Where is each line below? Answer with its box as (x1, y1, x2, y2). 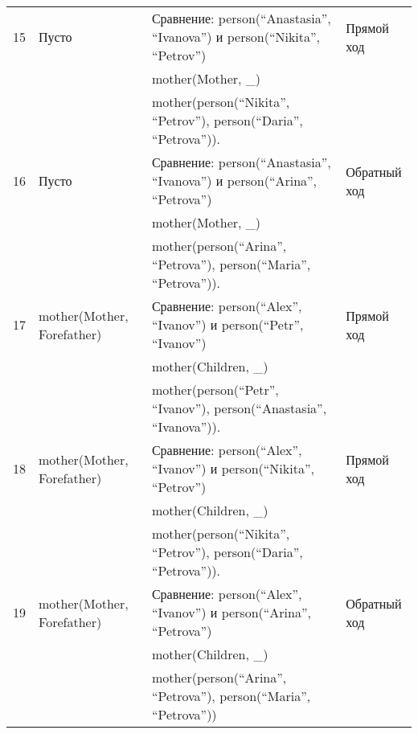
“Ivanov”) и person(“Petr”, (151, 315, 304, 334)
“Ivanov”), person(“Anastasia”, (151, 399, 327, 417)
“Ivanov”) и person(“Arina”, (151, 603, 311, 621)
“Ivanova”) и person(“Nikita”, (151, 27, 321, 46)
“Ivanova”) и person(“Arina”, (151, 171, 318, 190)
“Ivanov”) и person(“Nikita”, (151, 459, 314, 478)
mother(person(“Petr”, (151, 380, 279, 399)
